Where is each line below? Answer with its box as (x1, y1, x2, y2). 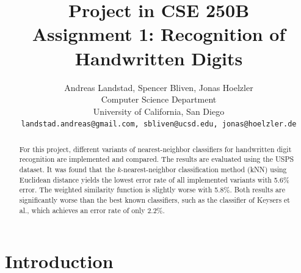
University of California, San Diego (93, 104, 225, 117)
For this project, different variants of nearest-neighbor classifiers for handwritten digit (19, 144, 292, 154)
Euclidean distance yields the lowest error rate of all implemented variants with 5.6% (19, 174, 289, 184)
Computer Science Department (101, 93, 217, 106)
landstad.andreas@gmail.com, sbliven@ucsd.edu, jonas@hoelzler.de (21, 120, 297, 129)
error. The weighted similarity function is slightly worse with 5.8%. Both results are (19, 184, 285, 195)
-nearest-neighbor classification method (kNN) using (121, 164, 287, 175)
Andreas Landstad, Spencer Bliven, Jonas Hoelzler (64, 81, 253, 93)
